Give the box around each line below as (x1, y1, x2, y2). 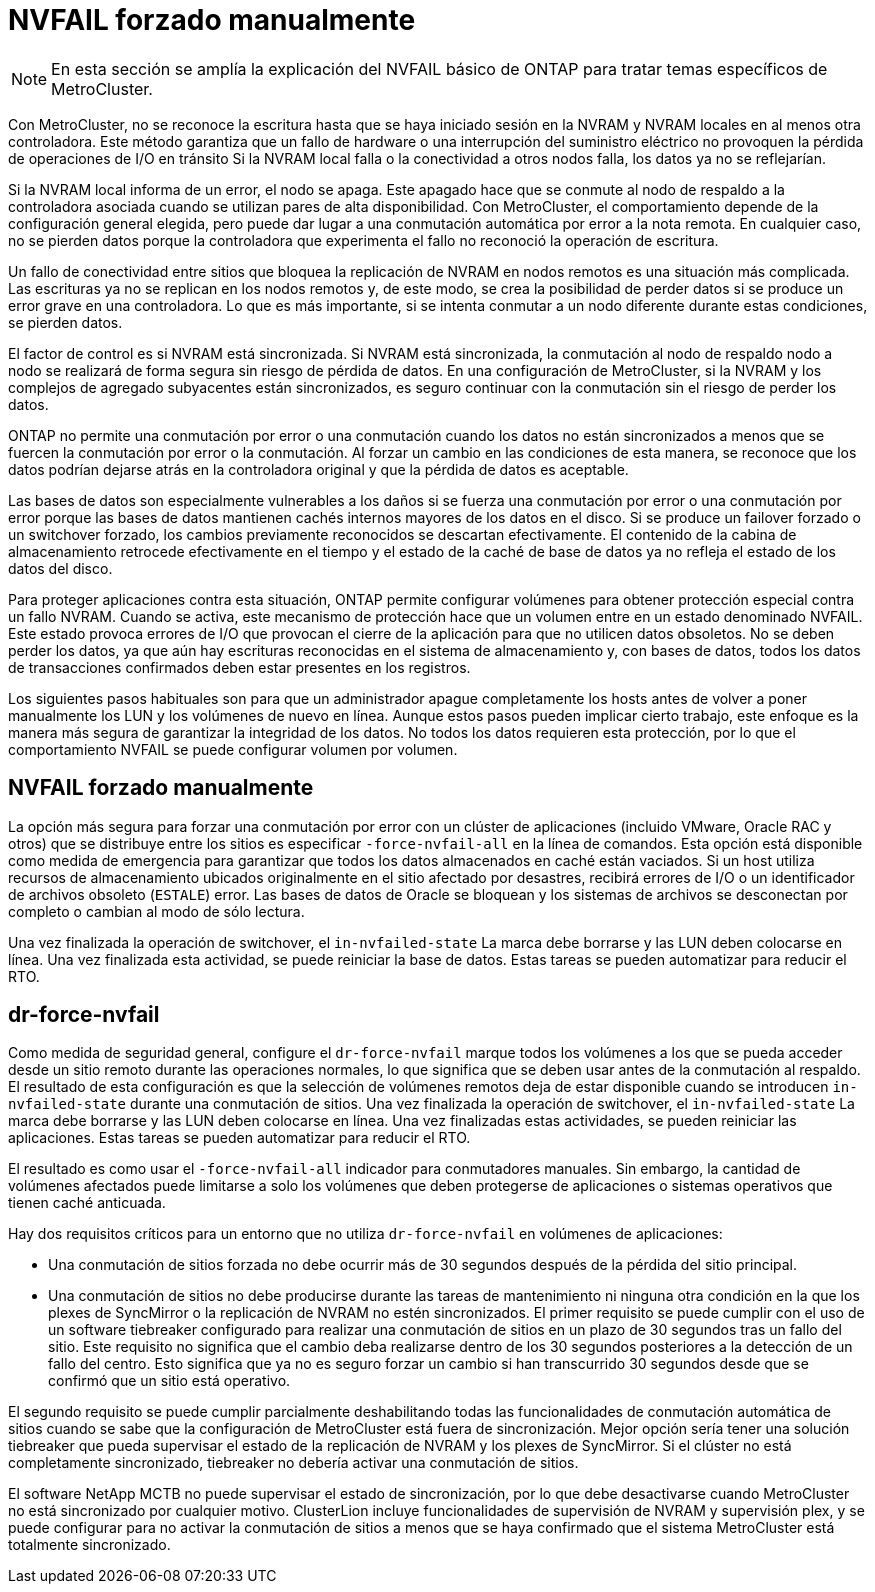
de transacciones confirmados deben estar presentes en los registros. (8, 658, 471, 676)
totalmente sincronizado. (8, 1536, 171, 1554)
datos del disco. (8, 559, 113, 577)
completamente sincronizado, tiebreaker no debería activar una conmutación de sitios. (8, 1454, 579, 1472)
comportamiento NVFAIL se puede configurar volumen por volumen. (8, 740, 458, 758)
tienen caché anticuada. (8, 1194, 166, 1212)
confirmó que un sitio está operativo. (48, 1372, 291, 1390)
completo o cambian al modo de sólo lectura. (8, 902, 305, 920)
